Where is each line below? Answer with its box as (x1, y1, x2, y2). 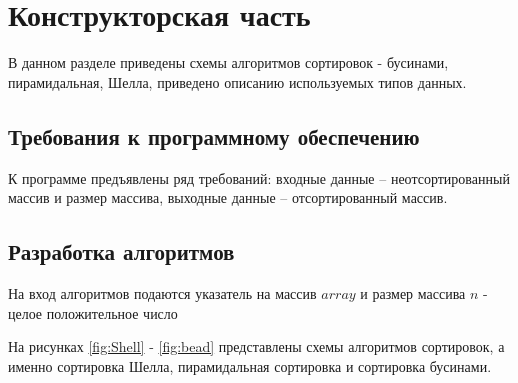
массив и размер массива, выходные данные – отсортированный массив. (8, 187, 448, 208)
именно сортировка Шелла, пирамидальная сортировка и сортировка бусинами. (8, 355, 492, 376)
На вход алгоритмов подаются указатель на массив (8, 282, 317, 303)
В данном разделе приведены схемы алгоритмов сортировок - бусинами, (8, 52, 449, 73)
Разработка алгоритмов (8, 236, 235, 267)
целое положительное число (8, 302, 178, 323)
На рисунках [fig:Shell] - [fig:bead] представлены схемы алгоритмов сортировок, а (8, 336, 505, 357)
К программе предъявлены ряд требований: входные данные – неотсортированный (8, 167, 510, 188)
